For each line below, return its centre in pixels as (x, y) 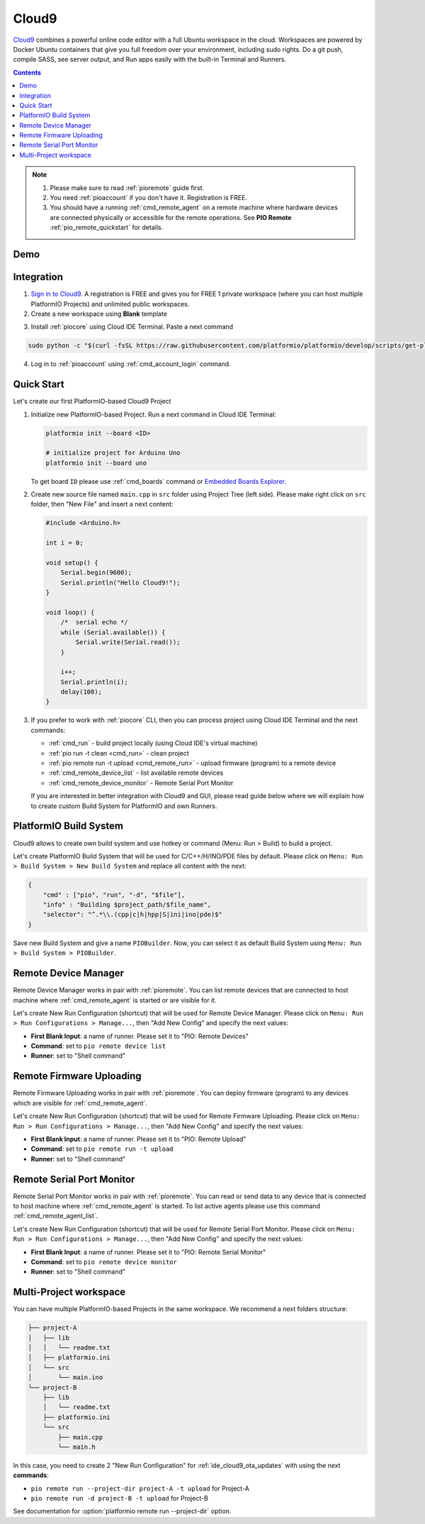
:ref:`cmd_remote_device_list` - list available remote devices (136, 773)
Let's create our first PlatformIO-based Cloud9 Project (92, 402)
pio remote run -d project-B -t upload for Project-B (120, 1498)
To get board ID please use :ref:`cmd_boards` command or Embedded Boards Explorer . (159, 481)
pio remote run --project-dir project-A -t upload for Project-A (140, 1488)
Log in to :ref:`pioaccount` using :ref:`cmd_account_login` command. (131, 364)
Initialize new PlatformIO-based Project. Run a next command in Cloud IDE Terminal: (153, 414)
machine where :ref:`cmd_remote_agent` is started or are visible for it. (115, 1000)
